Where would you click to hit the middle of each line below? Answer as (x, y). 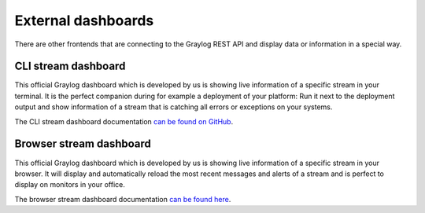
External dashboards (84, 20)
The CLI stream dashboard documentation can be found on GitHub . (124, 121)
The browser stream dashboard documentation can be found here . (123, 199)
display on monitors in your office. (70, 185)
